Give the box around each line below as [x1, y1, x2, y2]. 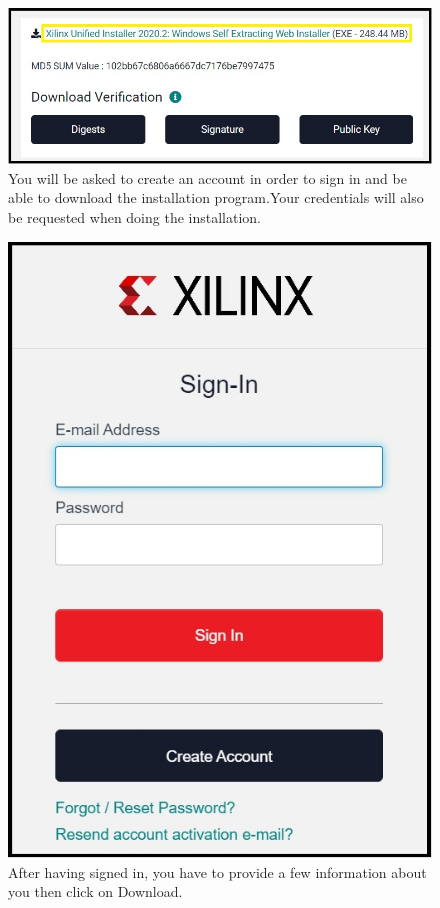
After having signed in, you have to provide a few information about [8, 861, 427, 882]
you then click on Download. [8, 881, 183, 902]
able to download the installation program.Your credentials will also [8, 187, 424, 208]
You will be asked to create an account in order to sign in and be [8, 167, 407, 188]
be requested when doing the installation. [8, 207, 261, 228]
